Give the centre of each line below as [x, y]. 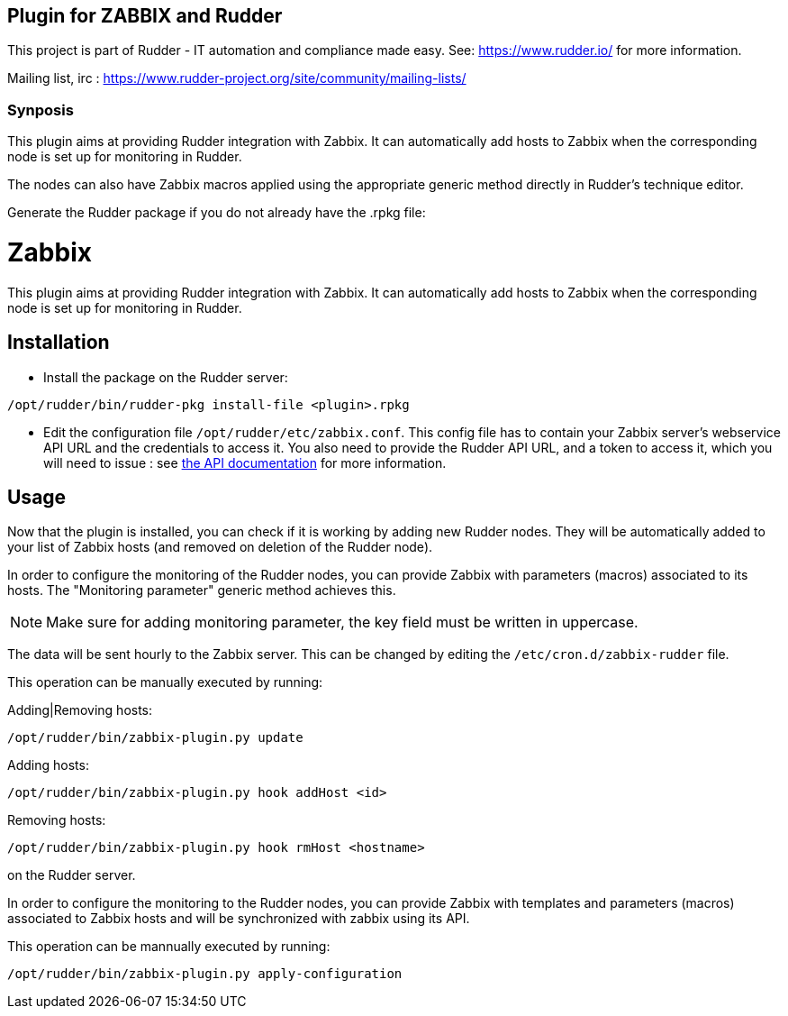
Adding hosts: [48, 765]
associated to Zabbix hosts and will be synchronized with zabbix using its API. [239, 919]
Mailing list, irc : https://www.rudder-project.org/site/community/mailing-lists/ [237, 78]
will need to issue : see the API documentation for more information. [245, 462]
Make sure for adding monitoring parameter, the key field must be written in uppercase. [342, 622]
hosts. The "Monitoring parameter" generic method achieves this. [202, 590]
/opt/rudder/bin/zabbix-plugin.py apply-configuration [205, 974]
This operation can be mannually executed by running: [169, 947]
